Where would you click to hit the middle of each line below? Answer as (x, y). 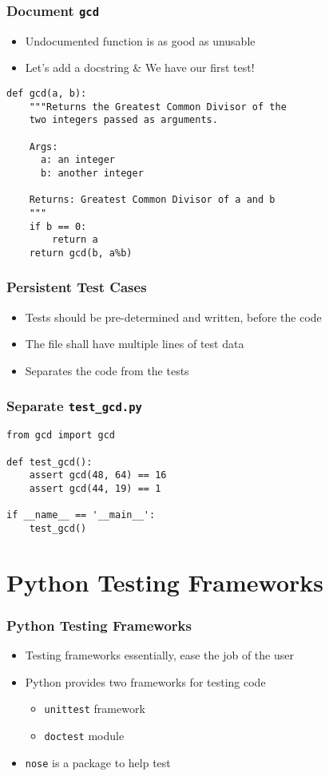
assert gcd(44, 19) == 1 (95, 488)
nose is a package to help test (98, 762)
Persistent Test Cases (77, 287)
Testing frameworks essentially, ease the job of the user (159, 655)
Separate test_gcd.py (74, 406)
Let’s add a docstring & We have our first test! (140, 67)
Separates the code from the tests (107, 370)
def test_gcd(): (50, 462)
